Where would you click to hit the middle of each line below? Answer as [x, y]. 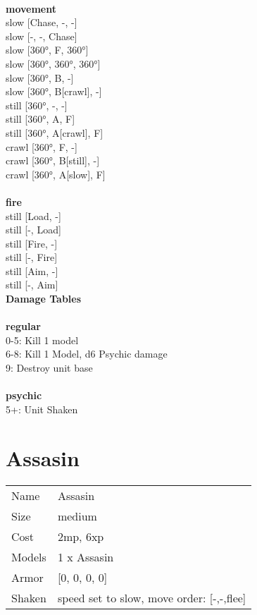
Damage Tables [44, 299]
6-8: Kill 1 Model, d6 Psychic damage [87, 354]
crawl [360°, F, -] [42, 146]
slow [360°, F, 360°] [47, 50]
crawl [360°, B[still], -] [53, 160]
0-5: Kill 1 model [42, 340]
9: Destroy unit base [49, 368]
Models [29, 556]
